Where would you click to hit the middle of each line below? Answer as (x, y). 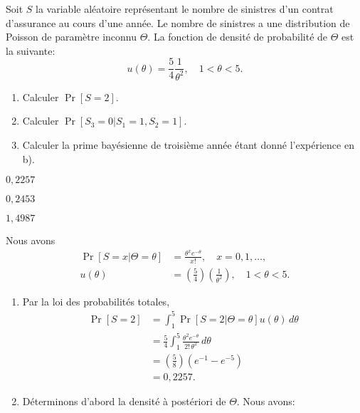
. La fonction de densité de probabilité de (238, 37)
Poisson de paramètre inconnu (71, 37)
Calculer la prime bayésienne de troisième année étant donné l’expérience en (188, 144)
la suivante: (31, 50)
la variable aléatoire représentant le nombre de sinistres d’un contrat (185, 9)
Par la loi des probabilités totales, (96, 301)
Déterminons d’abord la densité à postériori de (124, 401)
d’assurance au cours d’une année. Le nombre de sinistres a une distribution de (178, 22)
